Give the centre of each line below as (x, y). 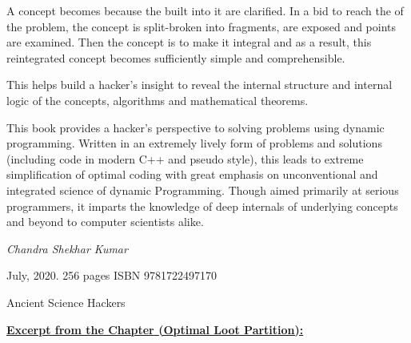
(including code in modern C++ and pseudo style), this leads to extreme (185, 158)
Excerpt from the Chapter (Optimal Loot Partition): (155, 329)
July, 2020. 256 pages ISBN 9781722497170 (112, 275)
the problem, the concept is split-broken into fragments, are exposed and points (202, 26)
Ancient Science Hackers (66, 302)
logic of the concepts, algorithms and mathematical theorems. (158, 100)
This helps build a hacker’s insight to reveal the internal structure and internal (200, 85)
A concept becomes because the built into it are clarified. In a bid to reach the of (205, 10)
